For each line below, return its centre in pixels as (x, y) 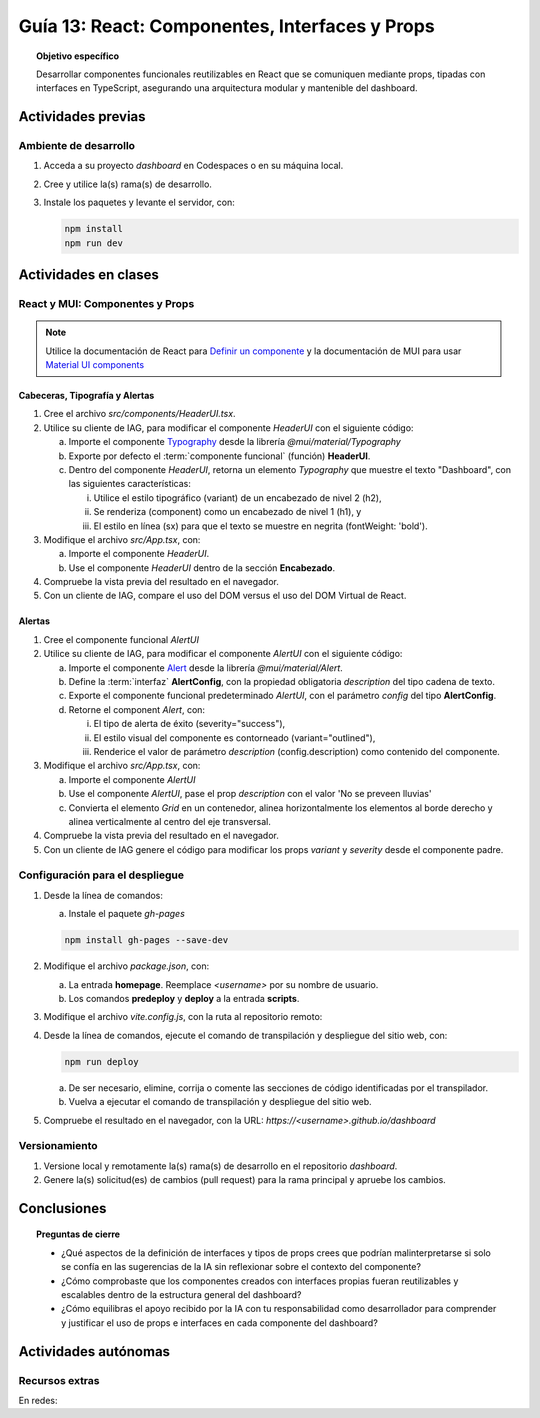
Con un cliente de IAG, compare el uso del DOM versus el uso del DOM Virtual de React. (225, 596)
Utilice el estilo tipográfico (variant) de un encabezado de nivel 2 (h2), (237, 497)
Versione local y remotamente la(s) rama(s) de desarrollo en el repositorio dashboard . (220, 1166)
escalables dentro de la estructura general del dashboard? (181, 1295)
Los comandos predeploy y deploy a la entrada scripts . (184, 998)
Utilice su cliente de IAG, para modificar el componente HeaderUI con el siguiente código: (228, 427)
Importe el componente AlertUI (132, 779)
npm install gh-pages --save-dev (146, 940)
